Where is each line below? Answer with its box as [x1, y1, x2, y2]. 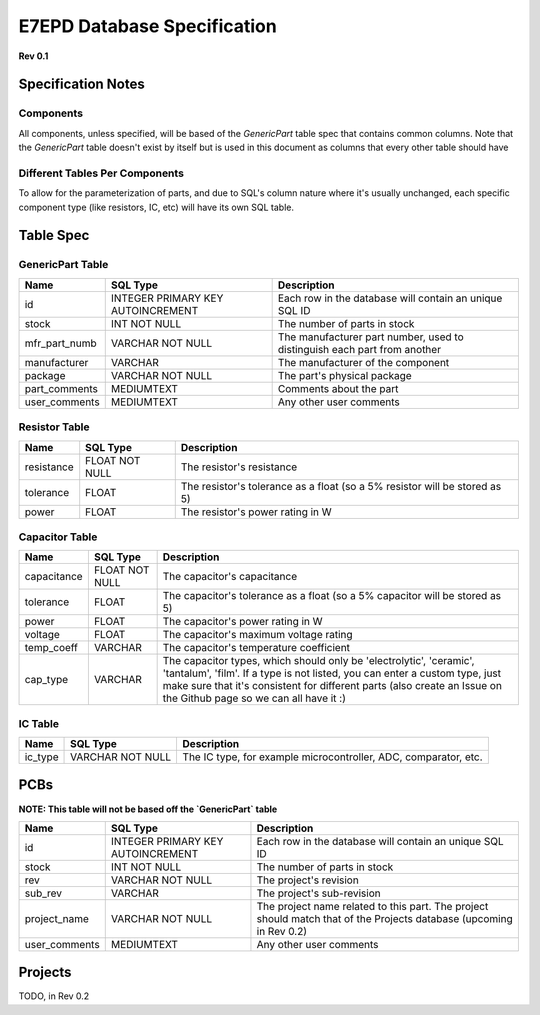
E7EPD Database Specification [18, 15, 277, 37]
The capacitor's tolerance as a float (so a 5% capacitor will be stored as [162, 589, 502, 603]
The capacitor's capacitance [162, 570, 298, 584]
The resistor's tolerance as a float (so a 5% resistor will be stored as [180, 479, 502, 493]
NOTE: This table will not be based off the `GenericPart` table [18, 803, 278, 815]
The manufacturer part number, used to [277, 330, 464, 344]
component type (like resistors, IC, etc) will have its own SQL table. [18, 201, 295, 213]
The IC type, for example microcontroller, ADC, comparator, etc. [182, 750, 484, 764]
